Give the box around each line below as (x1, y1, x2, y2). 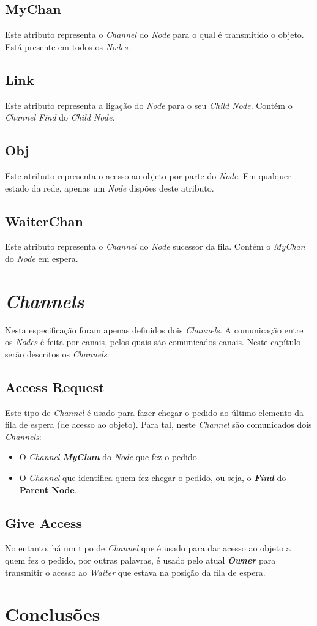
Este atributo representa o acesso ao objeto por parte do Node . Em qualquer (5, 169, 291, 182)
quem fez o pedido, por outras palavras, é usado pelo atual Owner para (5, 554, 276, 567)
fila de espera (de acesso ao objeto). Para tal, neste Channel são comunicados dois (5, 418, 312, 431)
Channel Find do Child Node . (5, 111, 115, 124)
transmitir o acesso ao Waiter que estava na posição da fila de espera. (5, 565, 266, 578)
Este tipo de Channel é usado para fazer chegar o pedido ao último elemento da (5, 406, 304, 419)
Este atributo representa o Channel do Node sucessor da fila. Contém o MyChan (5, 240, 305, 253)
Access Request (5, 377, 105, 396)
